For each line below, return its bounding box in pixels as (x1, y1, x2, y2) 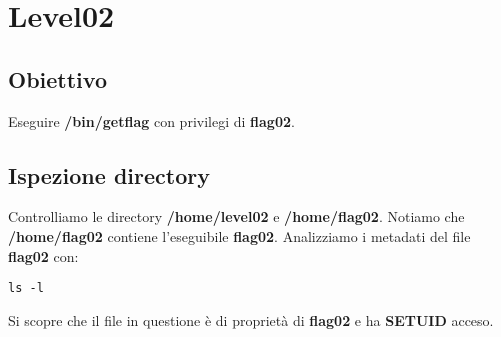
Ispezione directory (8, 159, 210, 190)
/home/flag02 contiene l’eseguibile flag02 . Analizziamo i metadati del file (8, 225, 471, 246)
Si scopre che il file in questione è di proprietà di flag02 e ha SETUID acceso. (8, 309, 494, 330)
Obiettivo (8, 63, 107, 94)
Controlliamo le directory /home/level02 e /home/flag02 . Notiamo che (8, 206, 465, 227)
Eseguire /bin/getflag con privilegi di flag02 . (8, 110, 295, 131)
